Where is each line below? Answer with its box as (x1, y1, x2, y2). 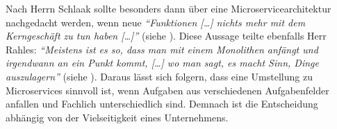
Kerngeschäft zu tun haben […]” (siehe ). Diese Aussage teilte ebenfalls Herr (6, 28, 327, 43)
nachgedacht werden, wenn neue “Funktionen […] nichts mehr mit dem (6, 15, 306, 29)
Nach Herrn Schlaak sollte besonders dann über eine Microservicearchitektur (6, 1, 331, 15)
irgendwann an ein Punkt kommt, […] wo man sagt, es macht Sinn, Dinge (6, 55, 319, 70)
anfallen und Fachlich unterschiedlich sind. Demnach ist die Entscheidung (6, 96, 318, 111)
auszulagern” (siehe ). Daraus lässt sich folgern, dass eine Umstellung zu (6, 69, 313, 83)
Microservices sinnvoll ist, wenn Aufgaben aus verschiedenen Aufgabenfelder (6, 83, 329, 97)
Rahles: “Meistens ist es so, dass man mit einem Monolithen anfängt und (6, 42, 318, 56)
